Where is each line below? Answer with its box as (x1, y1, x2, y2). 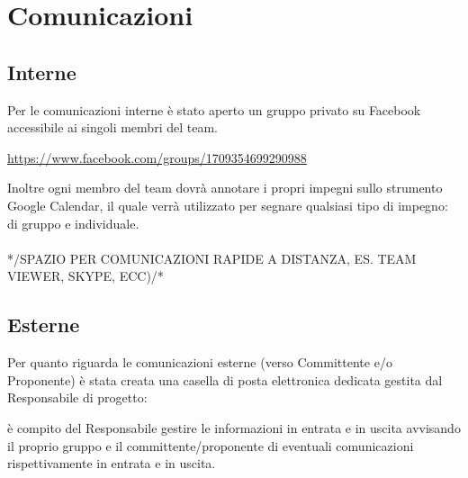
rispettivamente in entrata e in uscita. (7, 454, 216, 473)
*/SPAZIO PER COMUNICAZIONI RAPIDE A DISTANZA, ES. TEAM (7, 248, 417, 267)
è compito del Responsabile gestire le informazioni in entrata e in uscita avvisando (7, 418, 461, 437)
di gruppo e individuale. (7, 213, 139, 232)
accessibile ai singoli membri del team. (7, 118, 218, 137)
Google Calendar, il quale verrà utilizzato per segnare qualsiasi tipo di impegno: (7, 195, 448, 214)
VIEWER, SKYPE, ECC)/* (7, 266, 164, 285)
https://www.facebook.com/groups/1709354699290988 (7, 148, 307, 167)
